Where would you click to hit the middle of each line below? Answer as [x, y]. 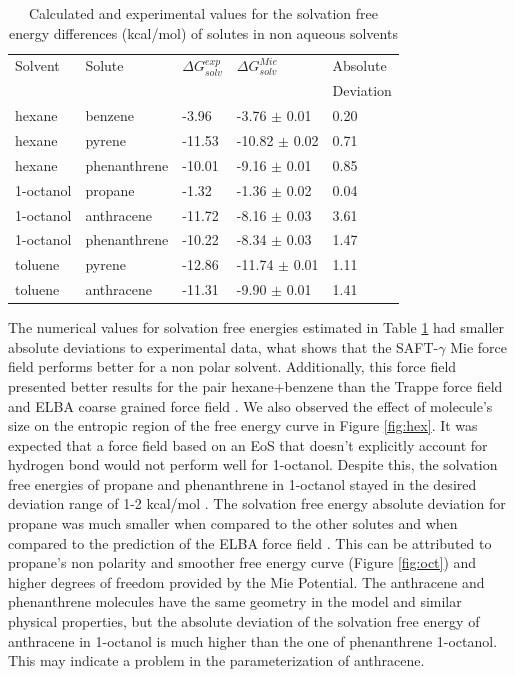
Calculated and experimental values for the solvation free [203, 13]
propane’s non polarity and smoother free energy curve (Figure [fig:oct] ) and [242, 562]
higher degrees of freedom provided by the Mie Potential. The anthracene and [246, 581]
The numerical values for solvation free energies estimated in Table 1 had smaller [256, 327]
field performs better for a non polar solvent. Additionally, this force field [232, 366]
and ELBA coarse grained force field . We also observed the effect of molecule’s [250, 405]
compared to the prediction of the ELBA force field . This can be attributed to [250, 542]
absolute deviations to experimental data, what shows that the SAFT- [223, 346]
